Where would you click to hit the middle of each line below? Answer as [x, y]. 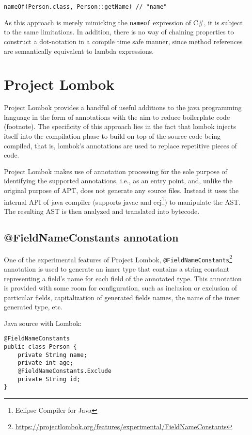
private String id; [49, 379]
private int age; [46, 363]
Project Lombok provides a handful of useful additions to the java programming [123, 107]
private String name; [52, 355]
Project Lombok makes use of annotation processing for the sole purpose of [116, 171]
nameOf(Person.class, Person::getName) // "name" [86, 7]
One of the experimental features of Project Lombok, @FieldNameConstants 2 [118, 258]
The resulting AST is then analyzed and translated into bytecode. [102, 211]
